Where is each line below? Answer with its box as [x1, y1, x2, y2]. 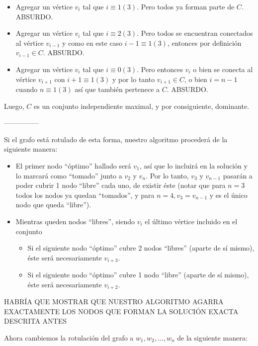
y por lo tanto [112, 74, 155, 84]
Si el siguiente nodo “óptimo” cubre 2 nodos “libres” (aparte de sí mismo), [27, 243, 255, 253]
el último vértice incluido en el [145, 216, 238, 226]
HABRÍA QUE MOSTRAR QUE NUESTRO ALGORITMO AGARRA [4, 296, 224, 307]
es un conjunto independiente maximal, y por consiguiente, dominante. [33, 100, 250, 111]
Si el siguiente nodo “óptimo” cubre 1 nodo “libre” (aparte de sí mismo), [27, 269, 249, 280]
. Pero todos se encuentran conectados [137, 28, 253, 38]
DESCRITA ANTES [4, 316, 67, 326]
